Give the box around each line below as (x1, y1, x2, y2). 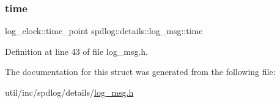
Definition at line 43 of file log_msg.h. (5, 44, 149, 57)
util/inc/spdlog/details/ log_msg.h (5, 86, 134, 98)
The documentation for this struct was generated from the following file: (5, 65, 276, 78)
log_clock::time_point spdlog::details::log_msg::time (5, 24, 203, 37)
